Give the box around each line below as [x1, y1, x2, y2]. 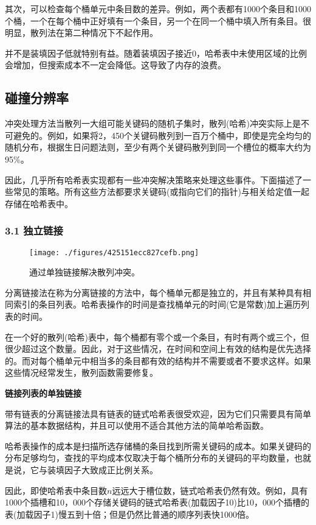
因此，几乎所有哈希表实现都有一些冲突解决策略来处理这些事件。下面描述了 [5, 173, 303, 186]
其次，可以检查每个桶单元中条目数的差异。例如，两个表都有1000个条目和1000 [5, 2, 311, 15]
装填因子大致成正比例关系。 [47, 463, 158, 476]
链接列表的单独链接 [5, 386, 81, 399]
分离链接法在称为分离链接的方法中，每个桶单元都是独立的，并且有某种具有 [5, 286, 303, 298]
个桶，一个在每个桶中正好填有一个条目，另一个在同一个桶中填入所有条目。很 [5, 14, 311, 27]
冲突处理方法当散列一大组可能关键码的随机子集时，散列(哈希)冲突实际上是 [5, 117, 301, 130]
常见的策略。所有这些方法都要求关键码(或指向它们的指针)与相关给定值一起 [13, 185, 309, 198]
